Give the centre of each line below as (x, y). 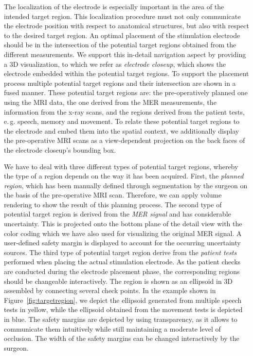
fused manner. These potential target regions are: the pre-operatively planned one (126, 92)
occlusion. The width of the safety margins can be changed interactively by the (122, 338)
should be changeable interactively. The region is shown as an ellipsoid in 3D (118, 281)
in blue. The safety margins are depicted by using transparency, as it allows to (121, 319)
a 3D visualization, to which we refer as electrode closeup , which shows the (115, 64)
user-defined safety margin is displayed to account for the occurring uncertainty (122, 243)
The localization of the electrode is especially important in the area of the (114, 6)
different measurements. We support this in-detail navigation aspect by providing (125, 54)
